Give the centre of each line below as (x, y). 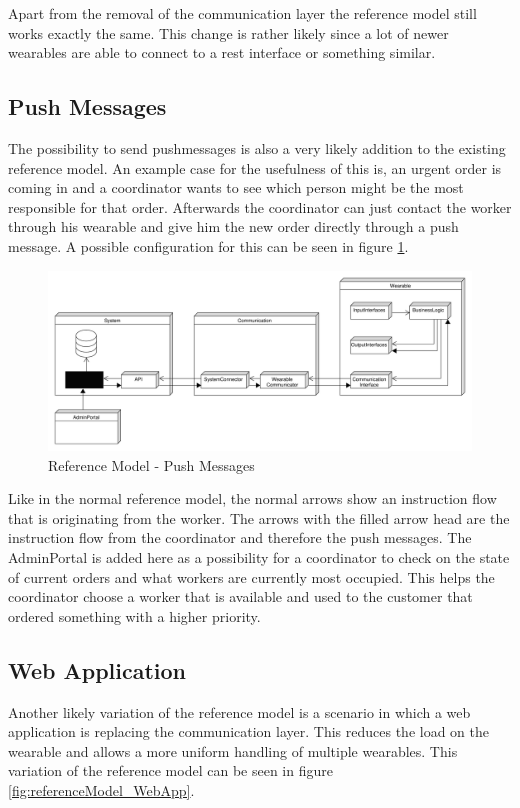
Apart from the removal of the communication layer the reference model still (242, 13)
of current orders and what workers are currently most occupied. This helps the (251, 576)
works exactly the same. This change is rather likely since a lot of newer (228, 32)
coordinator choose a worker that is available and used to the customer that (240, 596)
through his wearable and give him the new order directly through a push (233, 226)
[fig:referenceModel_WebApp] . (101, 790)
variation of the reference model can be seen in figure (170, 770)
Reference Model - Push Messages (151, 464)
